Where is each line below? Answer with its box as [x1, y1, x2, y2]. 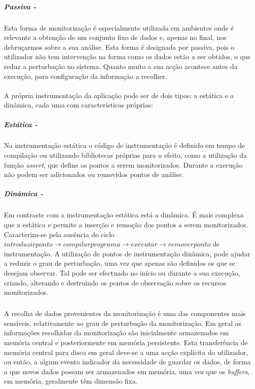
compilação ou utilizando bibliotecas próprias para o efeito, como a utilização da [4, 150, 247, 160]
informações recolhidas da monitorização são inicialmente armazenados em [4, 327, 229, 338]
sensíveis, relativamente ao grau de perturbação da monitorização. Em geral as [4, 318, 241, 328]
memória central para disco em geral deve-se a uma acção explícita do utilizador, [4, 347, 248, 357]
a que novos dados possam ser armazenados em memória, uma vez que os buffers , [4, 366, 250, 376]
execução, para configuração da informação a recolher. [4, 71, 167, 81]
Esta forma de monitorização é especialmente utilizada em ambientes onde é [4, 22, 234, 33]
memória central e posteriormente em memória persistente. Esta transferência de [4, 337, 248, 347]
